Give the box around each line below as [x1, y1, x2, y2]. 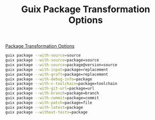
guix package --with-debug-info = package [5, 76, 93, 82]
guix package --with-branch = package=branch [5, 91, 99, 96]
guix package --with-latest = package [5, 105, 83, 110]
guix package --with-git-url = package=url [5, 86, 95, 91]
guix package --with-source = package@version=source [5, 62, 117, 67]
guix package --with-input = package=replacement [5, 67, 109, 72]
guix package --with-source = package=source [5, 57, 99, 63]
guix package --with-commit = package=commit [5, 96, 99, 101]
